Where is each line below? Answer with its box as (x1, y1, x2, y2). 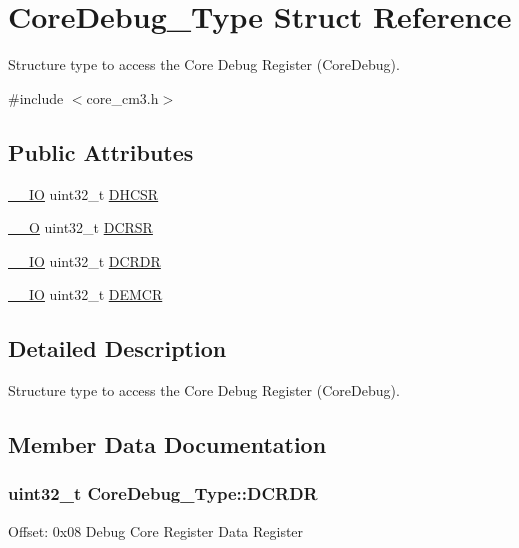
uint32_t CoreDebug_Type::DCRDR (8, 481, 318, 506)
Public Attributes (8, 136, 194, 167)
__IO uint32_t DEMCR (8, 284, 163, 305)
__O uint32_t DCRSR (8, 217, 153, 238)
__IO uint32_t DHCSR (8, 183, 159, 204)
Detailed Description (8, 333, 227, 364)
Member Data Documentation (8, 429, 327, 460)
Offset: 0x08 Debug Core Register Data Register (8, 520, 304, 541)
